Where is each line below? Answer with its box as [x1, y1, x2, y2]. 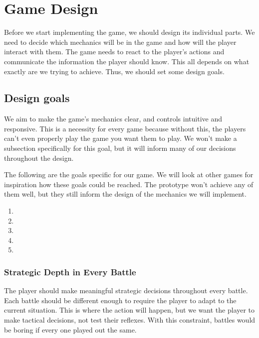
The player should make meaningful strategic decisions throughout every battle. [4, 285, 248, 296]
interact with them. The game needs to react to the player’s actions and [4, 46, 225, 57]
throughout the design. [4, 152, 74, 163]
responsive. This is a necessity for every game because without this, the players [4, 123, 246, 133]
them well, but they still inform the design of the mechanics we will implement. [4, 189, 247, 199]
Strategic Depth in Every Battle [4, 265, 136, 278]
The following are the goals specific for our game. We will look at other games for [4, 169, 254, 180]
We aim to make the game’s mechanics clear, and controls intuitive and [4, 113, 222, 124]
